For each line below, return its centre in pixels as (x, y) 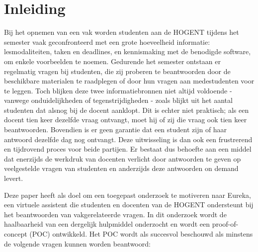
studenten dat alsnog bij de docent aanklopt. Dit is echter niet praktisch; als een (127, 110)
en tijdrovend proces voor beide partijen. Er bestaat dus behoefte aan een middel (128, 149)
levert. (14, 178)
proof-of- (225, 224)
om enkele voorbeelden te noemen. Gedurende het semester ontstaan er (112, 61)
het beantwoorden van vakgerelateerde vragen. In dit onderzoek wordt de (115, 214)
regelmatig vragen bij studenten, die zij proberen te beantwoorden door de (117, 71)
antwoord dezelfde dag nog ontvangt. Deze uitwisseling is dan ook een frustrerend (128, 139)
